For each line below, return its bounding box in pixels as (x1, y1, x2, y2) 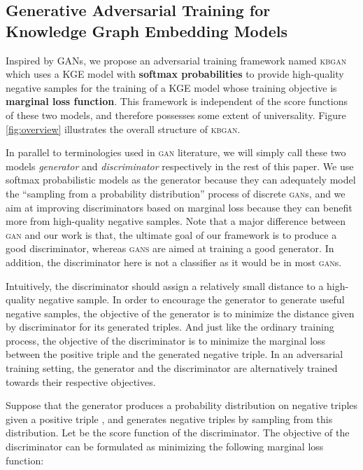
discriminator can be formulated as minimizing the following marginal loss (6, 439, 324, 454)
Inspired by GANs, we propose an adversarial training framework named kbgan (6, 53, 347, 67)
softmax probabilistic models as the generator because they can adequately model (6, 172, 356, 187)
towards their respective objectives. (6, 374, 156, 389)
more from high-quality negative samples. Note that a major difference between (6, 214, 346, 228)
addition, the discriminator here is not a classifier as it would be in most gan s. (6, 254, 342, 269)
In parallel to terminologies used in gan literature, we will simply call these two (6, 145, 346, 160)
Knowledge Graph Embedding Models (6, 20, 288, 41)
